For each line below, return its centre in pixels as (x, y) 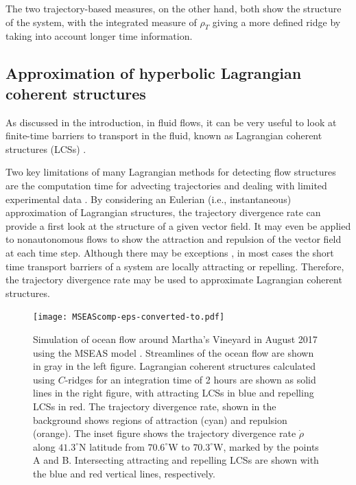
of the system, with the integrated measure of (101, 22)
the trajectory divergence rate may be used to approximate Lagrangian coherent (174, 280)
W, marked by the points (266, 446)
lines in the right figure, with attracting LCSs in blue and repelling (174, 393)
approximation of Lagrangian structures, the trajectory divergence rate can (163, 212)
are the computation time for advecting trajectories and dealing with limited (166, 185)
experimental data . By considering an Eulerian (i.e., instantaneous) (149, 199)
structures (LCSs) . (46, 149)
